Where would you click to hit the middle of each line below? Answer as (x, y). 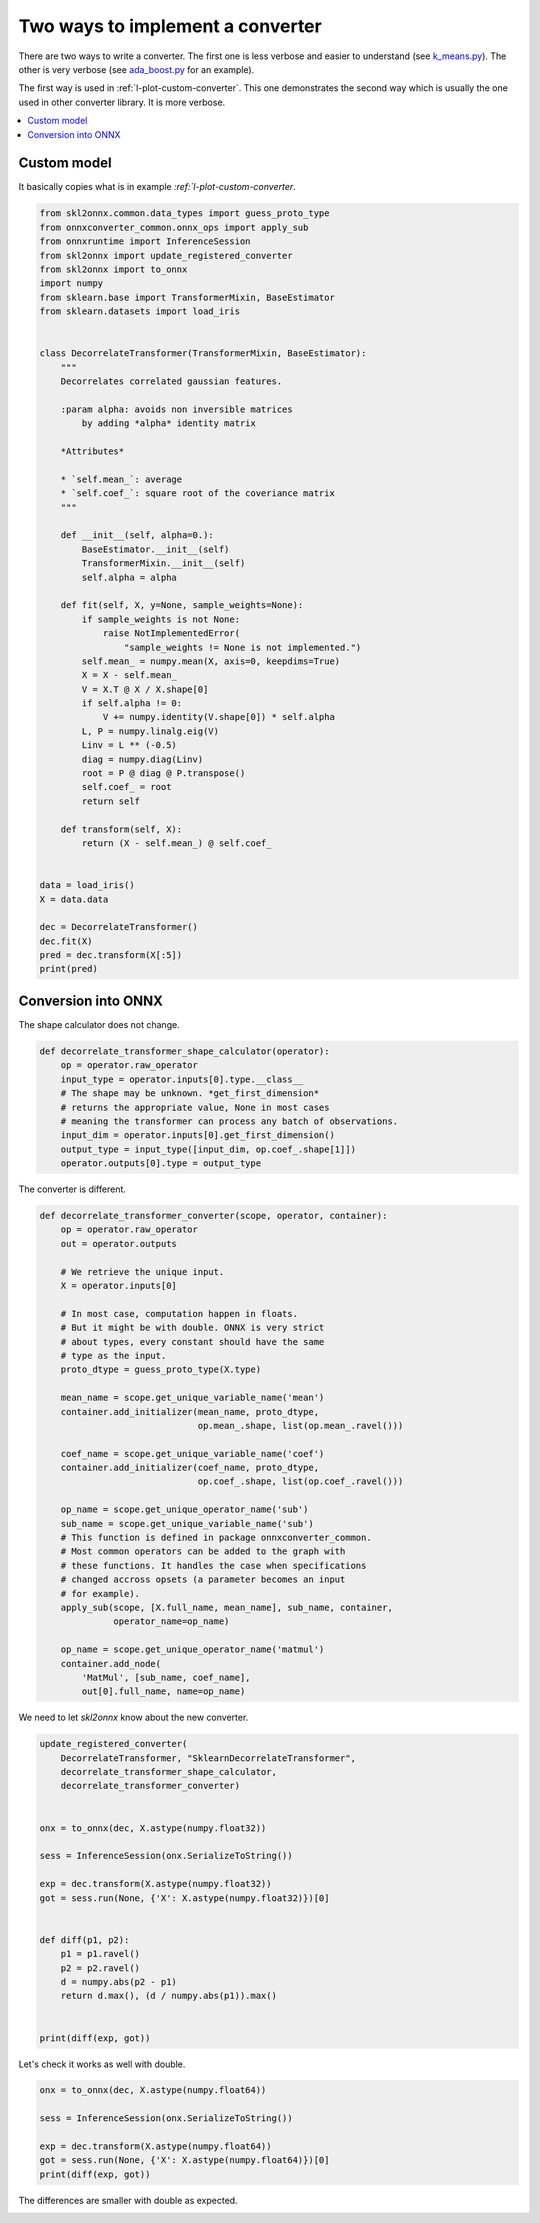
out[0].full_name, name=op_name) (163, 1691)
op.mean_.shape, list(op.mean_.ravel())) (300, 1425)
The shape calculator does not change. (99, 1024)
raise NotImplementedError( (171, 633)
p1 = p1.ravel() (100, 1954)
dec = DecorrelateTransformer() (119, 927)
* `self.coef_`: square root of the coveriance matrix (197, 493)
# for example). (100, 1593)
